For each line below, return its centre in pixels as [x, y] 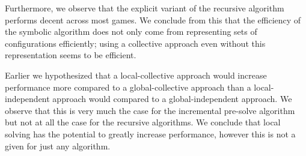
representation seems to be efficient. [71, 55]
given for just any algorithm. [58, 145]
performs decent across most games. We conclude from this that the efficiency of [153, 19]
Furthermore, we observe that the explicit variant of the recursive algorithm [145, 8]
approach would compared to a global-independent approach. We [172, 99]
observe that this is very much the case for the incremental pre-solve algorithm [150, 110]
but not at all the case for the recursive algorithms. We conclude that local [143, 122]
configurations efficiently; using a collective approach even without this [135, 43]
